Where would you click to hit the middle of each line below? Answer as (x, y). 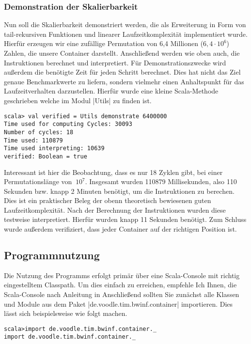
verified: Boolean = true (46, 156)
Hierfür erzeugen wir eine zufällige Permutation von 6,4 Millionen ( (104, 43)
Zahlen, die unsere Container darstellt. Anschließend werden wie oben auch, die (122, 53)
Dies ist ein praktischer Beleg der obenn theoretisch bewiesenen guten (108, 200)
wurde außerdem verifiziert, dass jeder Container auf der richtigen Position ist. (120, 229)
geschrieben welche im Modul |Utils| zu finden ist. (78, 100)
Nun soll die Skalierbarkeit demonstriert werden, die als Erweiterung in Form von (125, 24)
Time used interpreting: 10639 (54, 149)
